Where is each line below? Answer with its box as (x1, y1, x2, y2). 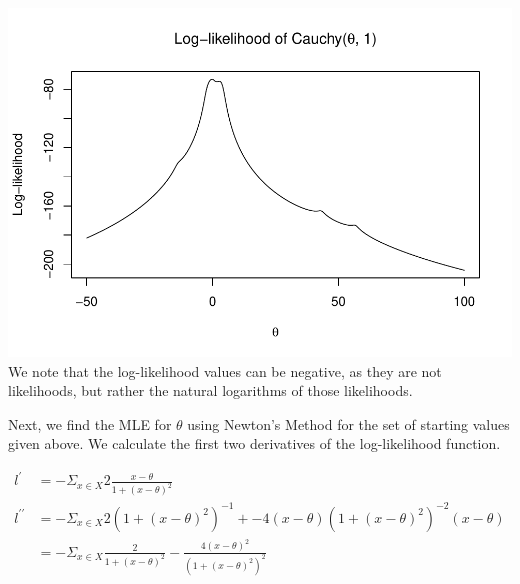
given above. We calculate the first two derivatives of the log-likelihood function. (8, 433, 501, 454)
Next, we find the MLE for (8, 413, 172, 434)
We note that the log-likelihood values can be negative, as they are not (8, 360, 442, 381)
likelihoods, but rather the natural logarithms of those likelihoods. (8, 380, 413, 401)
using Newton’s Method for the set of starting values (187, 413, 510, 434)
